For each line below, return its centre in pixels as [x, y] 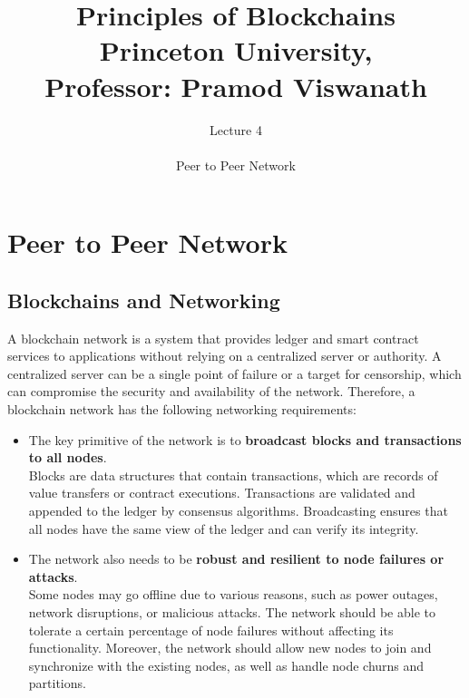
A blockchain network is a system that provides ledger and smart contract [213, 338]
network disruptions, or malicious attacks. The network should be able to [232, 611]
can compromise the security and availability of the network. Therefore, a [211, 391]
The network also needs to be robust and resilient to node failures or [236, 559]
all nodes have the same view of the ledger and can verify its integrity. [224, 528]
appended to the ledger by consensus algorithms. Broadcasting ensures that [238, 511]
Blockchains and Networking [144, 300]
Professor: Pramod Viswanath [236, 86]
